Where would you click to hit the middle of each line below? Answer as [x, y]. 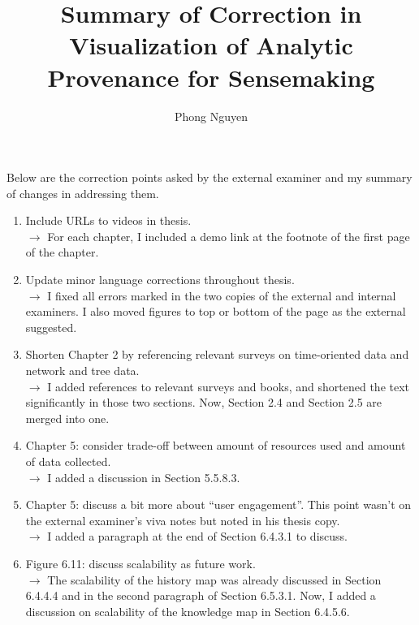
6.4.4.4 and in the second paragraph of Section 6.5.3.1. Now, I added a [201, 595]
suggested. [51, 327]
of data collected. [68, 461]
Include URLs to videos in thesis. [108, 220]
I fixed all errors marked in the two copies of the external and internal [222, 295]
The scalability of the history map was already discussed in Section [214, 579]
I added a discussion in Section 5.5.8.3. [144, 477]
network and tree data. [82, 371]
